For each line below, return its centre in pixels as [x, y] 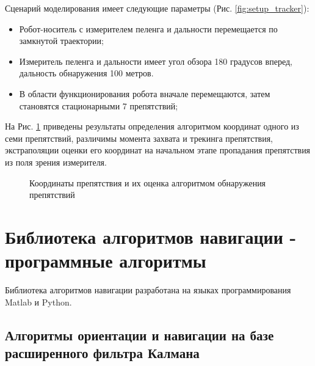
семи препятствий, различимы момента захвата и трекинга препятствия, [139, 138]
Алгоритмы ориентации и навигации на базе [139, 335]
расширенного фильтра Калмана [102, 353]
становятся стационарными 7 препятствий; [99, 105]
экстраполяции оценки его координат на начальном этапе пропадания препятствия [158, 150]
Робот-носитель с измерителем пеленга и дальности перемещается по [148, 28]
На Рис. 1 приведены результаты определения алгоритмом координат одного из [152, 126]
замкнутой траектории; [61, 41]
